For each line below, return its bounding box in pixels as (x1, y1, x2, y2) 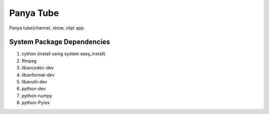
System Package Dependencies (9, 38, 110, 46)
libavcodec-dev (21, 65, 54, 71)
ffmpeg (21, 58, 37, 64)
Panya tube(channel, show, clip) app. (9, 25, 85, 31)
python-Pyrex (21, 100, 50, 106)
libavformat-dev (21, 72, 55, 78)
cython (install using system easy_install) (21, 51, 106, 57)
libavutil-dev (21, 79, 47, 85)
